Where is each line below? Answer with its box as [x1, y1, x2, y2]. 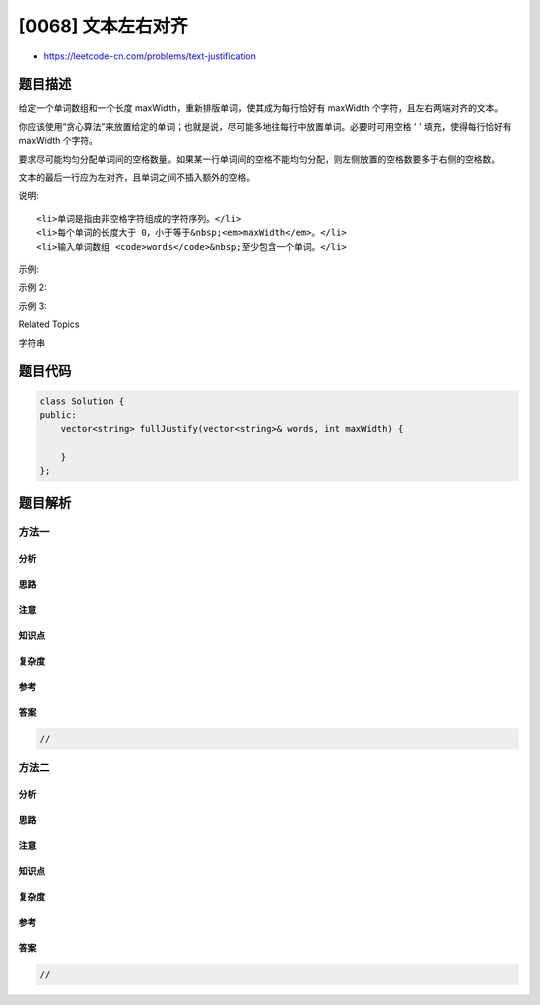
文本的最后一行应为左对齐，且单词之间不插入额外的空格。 [18, 171, 255, 184]
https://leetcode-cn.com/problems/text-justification [43, 50, 257, 62]
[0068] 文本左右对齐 [18, 15, 188, 37]
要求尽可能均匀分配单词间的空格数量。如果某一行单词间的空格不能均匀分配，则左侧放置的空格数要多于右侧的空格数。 [18, 153, 500, 165]
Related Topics [18, 318, 80, 330]
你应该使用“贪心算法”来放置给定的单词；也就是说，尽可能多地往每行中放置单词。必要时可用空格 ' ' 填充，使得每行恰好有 [18, 120, 512, 132]
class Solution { [39, 395, 125, 407]
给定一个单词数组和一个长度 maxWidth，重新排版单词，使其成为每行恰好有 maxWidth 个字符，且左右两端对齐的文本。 [18, 102, 504, 114]
